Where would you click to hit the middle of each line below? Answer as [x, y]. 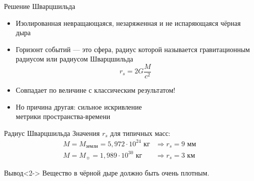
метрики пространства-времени [63, 116]
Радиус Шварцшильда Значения [52, 133]
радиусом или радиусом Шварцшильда [74, 59]
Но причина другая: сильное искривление [79, 106]
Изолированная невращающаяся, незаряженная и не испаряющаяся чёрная [128, 23]
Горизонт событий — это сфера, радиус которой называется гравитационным [133, 49]
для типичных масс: [140, 133]
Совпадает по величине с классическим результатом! [95, 90]
